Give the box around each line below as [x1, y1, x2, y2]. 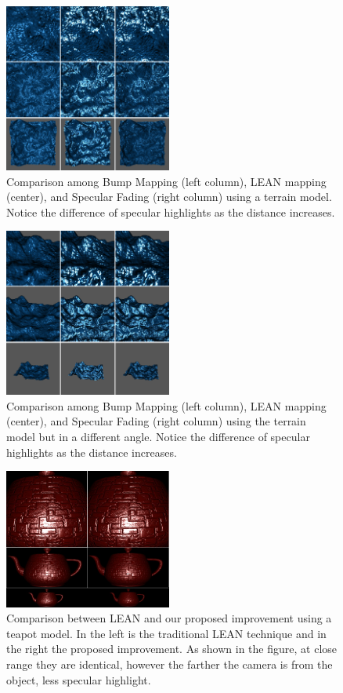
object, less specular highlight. [6, 671, 151, 688]
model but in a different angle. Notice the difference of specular [6, 429, 310, 445]
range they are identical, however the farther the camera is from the [6, 656, 333, 672]
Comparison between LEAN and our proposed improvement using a [6, 610, 332, 626]
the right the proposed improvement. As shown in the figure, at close [6, 640, 338, 657]
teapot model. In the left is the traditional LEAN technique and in [6, 625, 327, 641]
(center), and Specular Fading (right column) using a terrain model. [6, 188, 332, 205]
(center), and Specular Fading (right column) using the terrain [6, 413, 306, 429]
